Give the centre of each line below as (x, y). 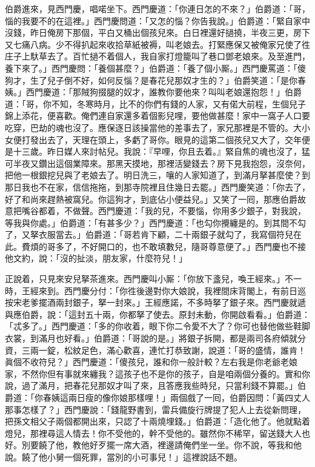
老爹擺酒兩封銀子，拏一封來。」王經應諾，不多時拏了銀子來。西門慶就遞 (164, 302)
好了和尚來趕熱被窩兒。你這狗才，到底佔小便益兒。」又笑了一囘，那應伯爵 (151, 199)
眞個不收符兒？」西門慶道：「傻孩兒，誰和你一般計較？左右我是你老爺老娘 (151, 362)
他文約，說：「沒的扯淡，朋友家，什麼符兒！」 (96, 258)
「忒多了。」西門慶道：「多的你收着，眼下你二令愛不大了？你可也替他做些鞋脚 (157, 326)
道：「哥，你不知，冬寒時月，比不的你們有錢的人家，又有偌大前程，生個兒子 (155, 103)
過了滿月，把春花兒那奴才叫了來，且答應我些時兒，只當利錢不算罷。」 (159, 385)
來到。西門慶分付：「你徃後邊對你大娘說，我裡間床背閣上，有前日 (168, 290)
